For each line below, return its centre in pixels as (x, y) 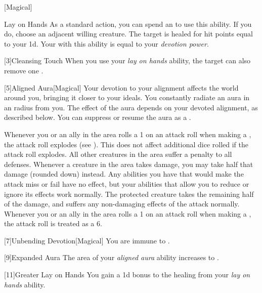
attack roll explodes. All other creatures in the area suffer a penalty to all (118, 154)
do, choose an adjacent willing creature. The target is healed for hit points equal (128, 34)
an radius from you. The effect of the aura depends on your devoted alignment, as (131, 107)
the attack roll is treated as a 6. (53, 223)
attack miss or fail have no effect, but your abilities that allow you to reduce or (127, 183)
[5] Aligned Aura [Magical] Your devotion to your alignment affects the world (121, 87)
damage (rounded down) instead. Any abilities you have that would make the (124, 174)
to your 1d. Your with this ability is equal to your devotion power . (106, 43)
